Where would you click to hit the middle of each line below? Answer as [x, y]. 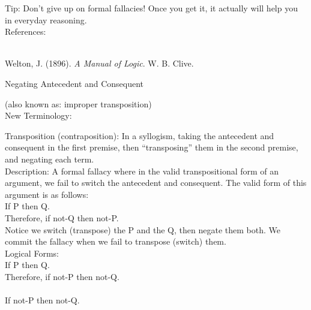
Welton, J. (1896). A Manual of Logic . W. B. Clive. [99, 63]
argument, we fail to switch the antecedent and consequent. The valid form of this [156, 183]
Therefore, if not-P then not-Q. [62, 276]
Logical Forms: [32, 253]
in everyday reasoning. [46, 19]
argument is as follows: [47, 194]
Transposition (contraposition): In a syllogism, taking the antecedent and [140, 135]
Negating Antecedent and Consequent [74, 83]
